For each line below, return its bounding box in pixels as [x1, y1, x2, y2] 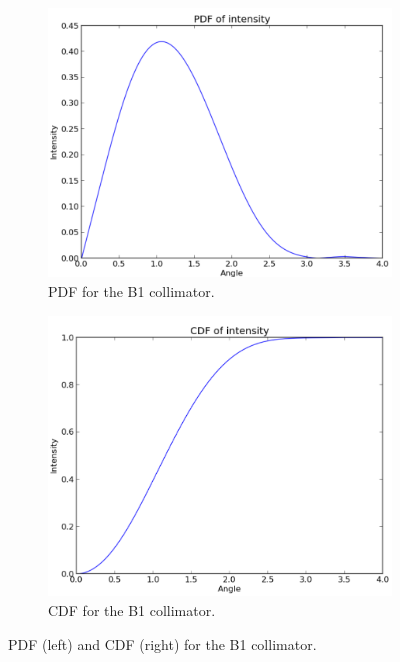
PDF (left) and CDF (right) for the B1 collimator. [8, 633, 317, 654]
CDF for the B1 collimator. [48, 600, 216, 621]
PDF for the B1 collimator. [48, 281, 215, 302]
